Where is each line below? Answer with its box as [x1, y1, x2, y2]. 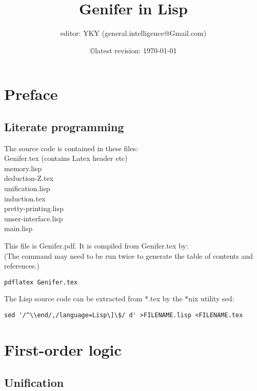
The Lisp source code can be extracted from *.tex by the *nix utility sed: [4, 293, 234, 304]
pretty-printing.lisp [4, 203, 64, 214]
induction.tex [4, 193, 46, 203]
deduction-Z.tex [4, 173, 54, 183]
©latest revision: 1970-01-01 [90, 45, 177, 55]
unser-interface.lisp [4, 213, 63, 223]
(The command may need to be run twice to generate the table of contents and [4, 250, 253, 261]
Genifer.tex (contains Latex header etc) [4, 153, 128, 163]
